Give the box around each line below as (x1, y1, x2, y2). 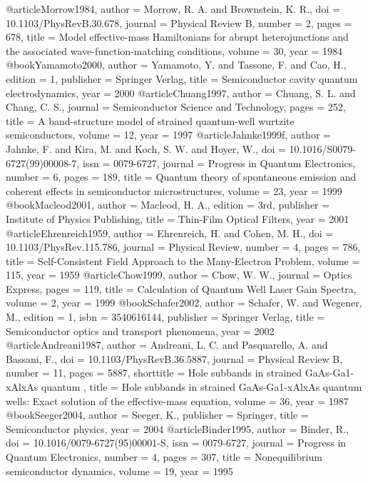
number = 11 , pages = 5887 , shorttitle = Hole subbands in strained (6, 365, 302, 380)
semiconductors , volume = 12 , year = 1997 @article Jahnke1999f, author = (6, 127, 331, 142)
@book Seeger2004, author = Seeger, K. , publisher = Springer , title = (6, 407, 309, 422)
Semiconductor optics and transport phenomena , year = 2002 (6, 323, 275, 338)
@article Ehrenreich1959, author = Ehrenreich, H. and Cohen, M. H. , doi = (6, 225, 334, 240)
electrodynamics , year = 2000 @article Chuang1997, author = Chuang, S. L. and (6, 85, 356, 100)
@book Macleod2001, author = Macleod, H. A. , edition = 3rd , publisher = (6, 197, 330, 212)
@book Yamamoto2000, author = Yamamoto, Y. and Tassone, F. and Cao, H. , (6, 57, 347, 72)
